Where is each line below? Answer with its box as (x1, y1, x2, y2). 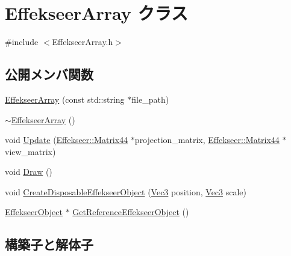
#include (5, 35, 39, 48)
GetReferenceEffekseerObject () (72, 206, 189, 218)
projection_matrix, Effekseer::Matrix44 (134, 133, 280, 146)
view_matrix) (5, 145, 56, 157)
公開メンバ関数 (5, 65, 93, 84)
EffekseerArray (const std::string (5, 93, 125, 105)
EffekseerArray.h (52, 35, 113, 48)
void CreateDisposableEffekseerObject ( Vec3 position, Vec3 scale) (5, 185, 247, 198)
